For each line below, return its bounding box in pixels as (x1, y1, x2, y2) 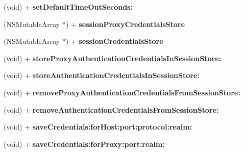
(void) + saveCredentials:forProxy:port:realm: (4, 138, 165, 149)
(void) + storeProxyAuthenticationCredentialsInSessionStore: (4, 53, 222, 63)
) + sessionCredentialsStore (65, 36, 163, 46)
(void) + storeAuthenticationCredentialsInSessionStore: (4, 70, 200, 81)
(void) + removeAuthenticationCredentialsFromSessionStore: (4, 104, 219, 115)
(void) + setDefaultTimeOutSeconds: (4, 2, 133, 12)
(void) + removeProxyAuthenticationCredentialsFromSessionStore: (4, 87, 240, 97)
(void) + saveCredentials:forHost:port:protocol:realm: (4, 121, 192, 132)
